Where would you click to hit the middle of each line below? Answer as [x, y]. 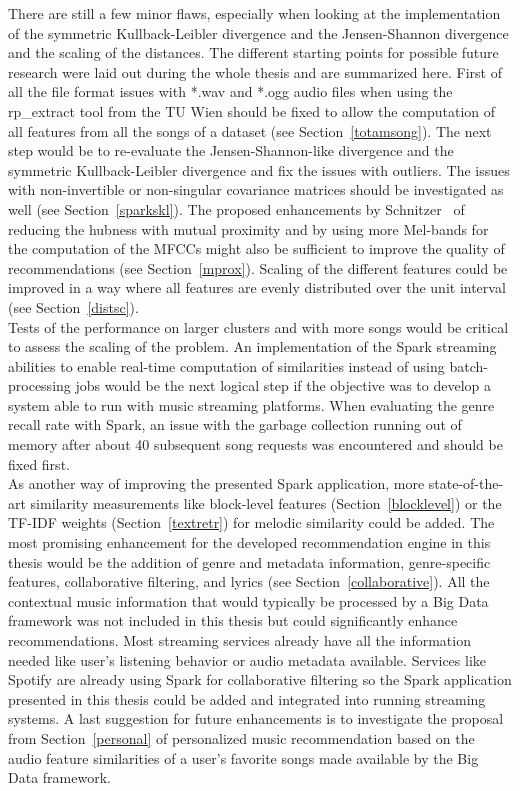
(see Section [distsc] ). [73, 306]
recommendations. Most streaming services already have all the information [239, 640]
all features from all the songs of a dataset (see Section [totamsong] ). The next [250, 130]
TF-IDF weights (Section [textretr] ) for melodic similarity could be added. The [251, 522]
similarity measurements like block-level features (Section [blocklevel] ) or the [266, 502]
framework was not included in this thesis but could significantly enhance [233, 620]
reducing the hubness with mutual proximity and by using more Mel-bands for [248, 228]
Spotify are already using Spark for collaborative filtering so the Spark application [260, 679]
